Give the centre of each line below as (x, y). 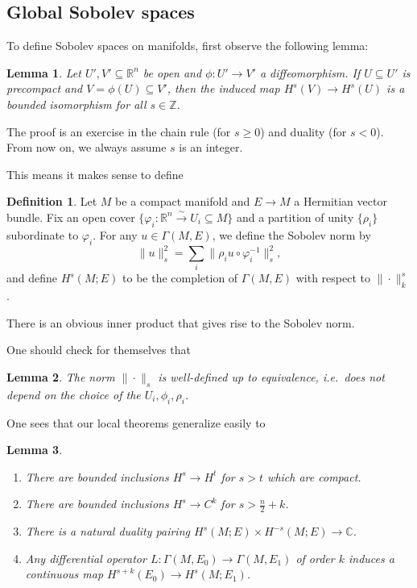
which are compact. (314, 476)
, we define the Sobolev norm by (291, 234)
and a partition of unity (295, 217)
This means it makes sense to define (95, 174)
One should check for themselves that (99, 350)
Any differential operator (86, 558)
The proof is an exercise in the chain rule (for (119, 131)
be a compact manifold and (183, 201)
